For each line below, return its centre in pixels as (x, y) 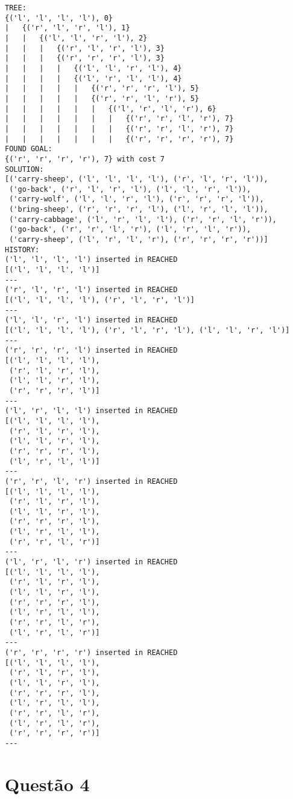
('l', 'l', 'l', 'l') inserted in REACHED (91, 260)
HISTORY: (22, 249)
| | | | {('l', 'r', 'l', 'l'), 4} (93, 78)
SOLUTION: (24, 169)
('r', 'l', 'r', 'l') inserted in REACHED (91, 290)
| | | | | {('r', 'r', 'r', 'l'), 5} (102, 89)
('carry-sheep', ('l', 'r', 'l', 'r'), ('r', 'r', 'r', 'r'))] (139, 240)
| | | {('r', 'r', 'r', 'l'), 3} (85, 58)
